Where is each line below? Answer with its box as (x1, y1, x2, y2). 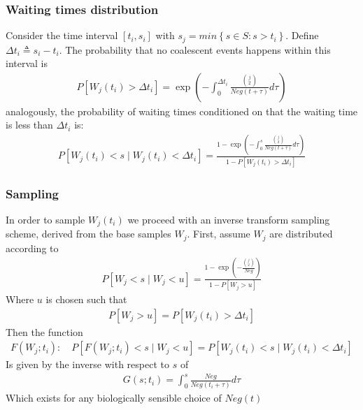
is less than (6, 117, 53, 132)
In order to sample (6, 212, 85, 226)
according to (6, 240, 59, 255)
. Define (285, 28, 319, 43)
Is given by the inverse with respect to (6, 357, 169, 372)
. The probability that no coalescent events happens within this (59, 42, 331, 57)
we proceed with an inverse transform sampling (127, 212, 330, 226)
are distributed (269, 226, 333, 241)
